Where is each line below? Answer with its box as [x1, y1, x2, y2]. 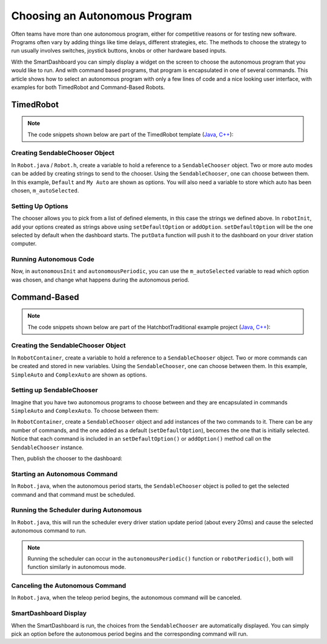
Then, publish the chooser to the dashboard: [11, 455, 122, 462]
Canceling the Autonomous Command [11, 582, 127, 590]
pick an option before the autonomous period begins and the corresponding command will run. [11, 630, 248, 637]
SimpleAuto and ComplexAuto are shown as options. [11, 371, 148, 378]
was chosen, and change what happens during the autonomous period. [11, 276, 190, 283]
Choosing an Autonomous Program [11, 9, 192, 22]
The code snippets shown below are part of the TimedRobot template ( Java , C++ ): [27, 131, 234, 138]
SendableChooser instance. [11, 444, 84, 451]
